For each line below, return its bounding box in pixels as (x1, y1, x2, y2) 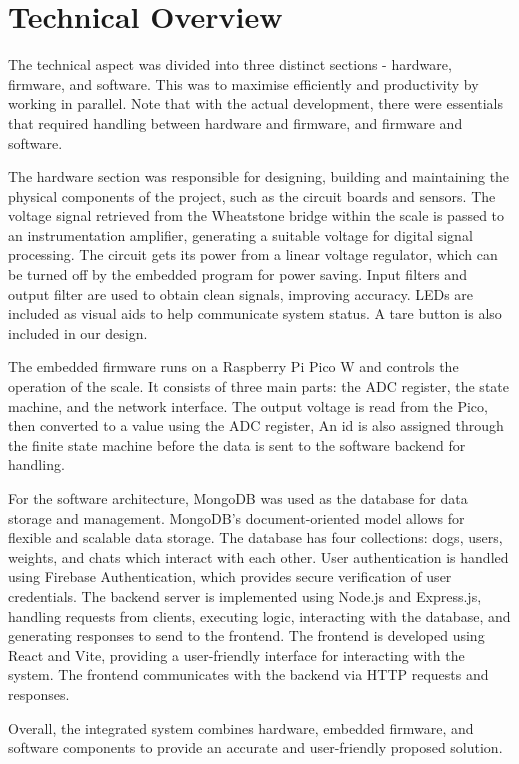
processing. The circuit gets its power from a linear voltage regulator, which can (8, 244, 498, 265)
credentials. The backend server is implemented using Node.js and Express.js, (8, 585, 482, 606)
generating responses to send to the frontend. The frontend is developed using (8, 625, 485, 646)
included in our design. (8, 322, 148, 343)
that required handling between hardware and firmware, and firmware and (8, 112, 463, 133)
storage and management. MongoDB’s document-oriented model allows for (8, 507, 465, 528)
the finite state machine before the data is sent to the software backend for (8, 434, 466, 455)
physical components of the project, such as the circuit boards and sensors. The (8, 185, 496, 206)
